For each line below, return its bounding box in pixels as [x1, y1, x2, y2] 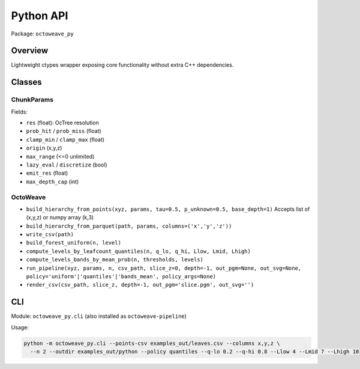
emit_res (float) [26, 169, 68, 177]
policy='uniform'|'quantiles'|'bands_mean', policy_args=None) [26, 273, 216, 279]
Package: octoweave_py [11, 30, 74, 37]
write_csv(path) [26, 231, 74, 238]
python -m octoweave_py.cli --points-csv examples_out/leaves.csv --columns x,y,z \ [23, 340, 280, 347]
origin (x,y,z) [26, 144, 62, 151]
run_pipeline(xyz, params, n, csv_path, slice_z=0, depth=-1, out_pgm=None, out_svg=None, [26, 264, 302, 272]
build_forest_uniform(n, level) [26, 239, 121, 246]
